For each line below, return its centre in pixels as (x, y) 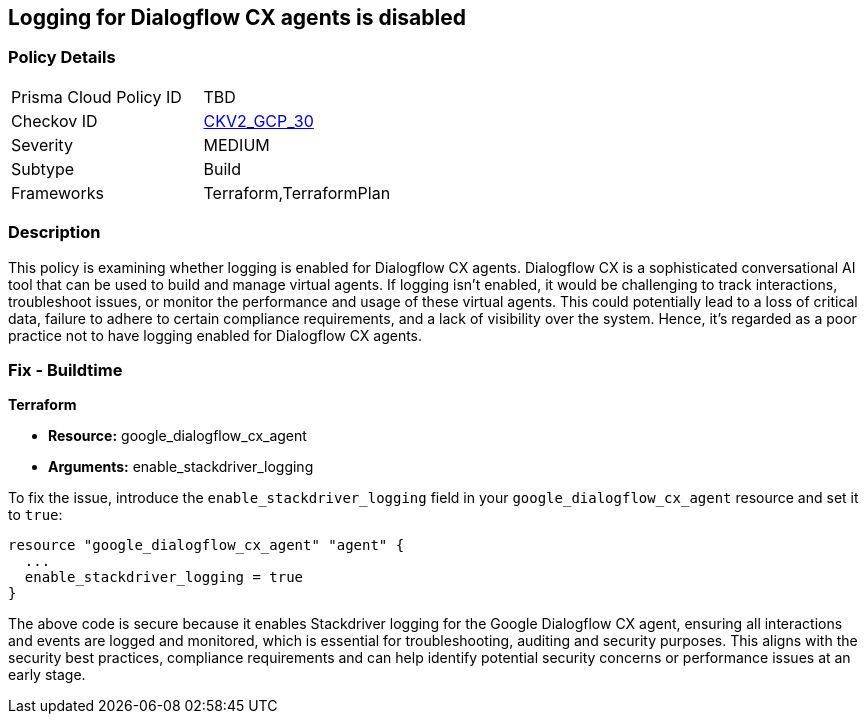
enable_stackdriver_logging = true (164, 577)
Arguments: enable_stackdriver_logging (181, 467)
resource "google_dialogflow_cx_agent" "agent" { (206, 545)
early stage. (47, 675)
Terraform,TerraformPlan (297, 192)
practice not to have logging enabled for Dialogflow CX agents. (215, 335)
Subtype (43, 168)
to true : (35, 515)
